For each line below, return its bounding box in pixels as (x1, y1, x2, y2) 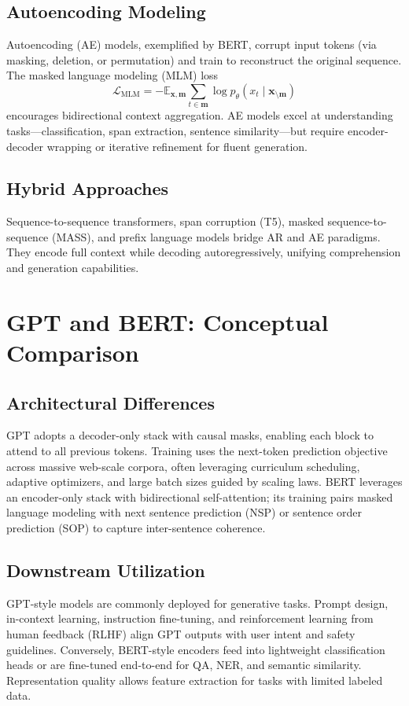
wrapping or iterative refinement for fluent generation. (46, 138, 308, 154)
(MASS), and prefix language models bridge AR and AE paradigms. (52, 228, 381, 245)
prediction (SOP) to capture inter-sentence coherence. (6, 520, 266, 535)
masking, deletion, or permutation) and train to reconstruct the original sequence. (6, 51, 402, 68)
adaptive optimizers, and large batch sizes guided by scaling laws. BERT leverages (6, 473, 403, 490)
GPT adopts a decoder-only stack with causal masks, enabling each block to (6, 427, 374, 443)
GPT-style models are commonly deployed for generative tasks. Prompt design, (6, 594, 389, 611)
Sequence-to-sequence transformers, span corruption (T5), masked (6, 213, 324, 230)
